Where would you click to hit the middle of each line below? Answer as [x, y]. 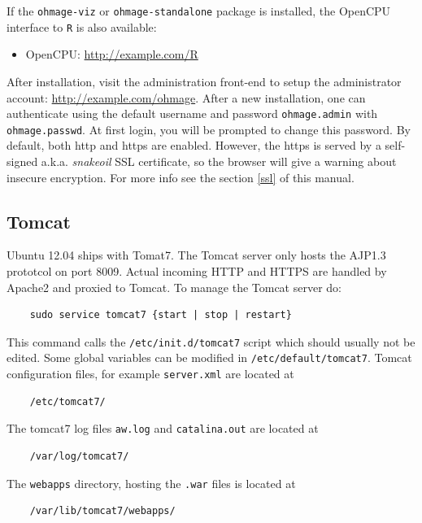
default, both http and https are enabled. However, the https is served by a [194, 145]
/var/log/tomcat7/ [79, 456]
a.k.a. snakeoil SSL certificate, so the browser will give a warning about [219, 161]
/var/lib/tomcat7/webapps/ [102, 511]
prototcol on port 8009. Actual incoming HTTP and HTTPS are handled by [197, 270]
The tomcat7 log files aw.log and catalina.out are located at [163, 428]
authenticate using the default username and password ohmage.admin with [192, 113]
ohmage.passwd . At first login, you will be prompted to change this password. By [209, 129]
